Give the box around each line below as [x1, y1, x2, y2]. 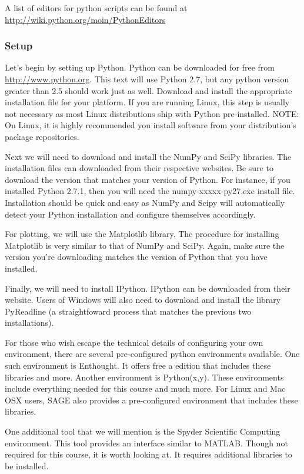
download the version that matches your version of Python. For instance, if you [5, 173, 290, 185]
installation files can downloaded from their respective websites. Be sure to [5, 162, 273, 174]
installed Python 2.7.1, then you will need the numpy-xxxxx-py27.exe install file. [5, 185, 295, 197]
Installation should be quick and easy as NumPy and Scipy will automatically [5, 196, 285, 208]
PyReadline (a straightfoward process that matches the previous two [5, 305, 252, 317]
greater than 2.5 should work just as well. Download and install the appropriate [5, 84, 292, 96]
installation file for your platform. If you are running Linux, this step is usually [5, 96, 290, 108]
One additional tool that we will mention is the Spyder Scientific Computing [5, 425, 280, 438]
